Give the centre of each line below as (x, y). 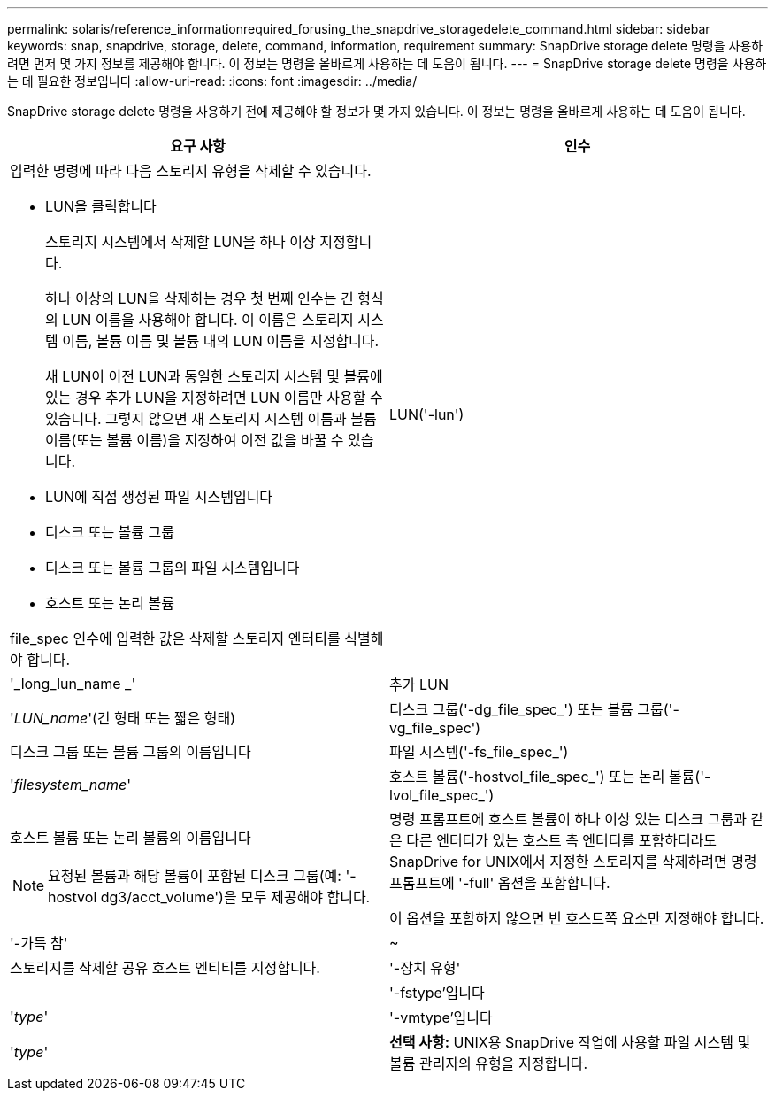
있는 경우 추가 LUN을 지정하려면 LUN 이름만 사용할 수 (214, 398)
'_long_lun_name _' (73, 684)
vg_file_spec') (435, 728)
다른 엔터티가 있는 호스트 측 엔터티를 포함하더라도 (562, 840)
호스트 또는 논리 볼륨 (110, 603)
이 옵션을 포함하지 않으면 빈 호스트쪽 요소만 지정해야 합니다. (577, 918)
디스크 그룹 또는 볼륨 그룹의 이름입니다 (130, 752)
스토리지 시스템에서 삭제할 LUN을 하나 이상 (180, 242)
